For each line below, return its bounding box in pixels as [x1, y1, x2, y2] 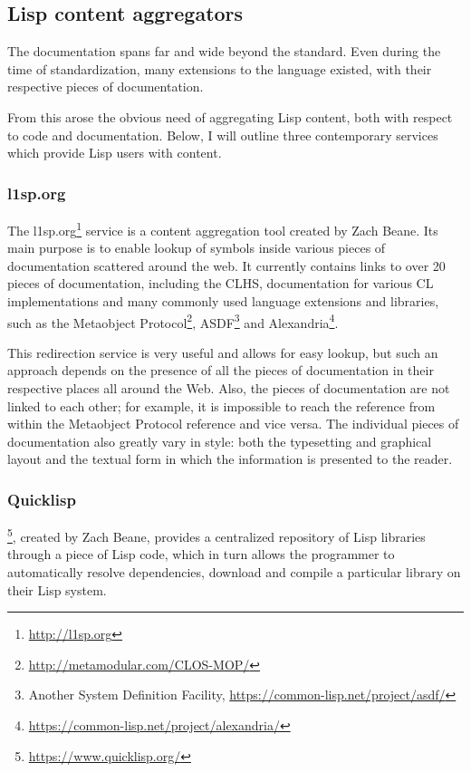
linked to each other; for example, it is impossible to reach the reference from [7, 396, 436, 415]
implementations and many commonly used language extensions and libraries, [7, 292, 439, 311]
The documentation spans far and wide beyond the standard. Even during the [7, 42, 441, 61]
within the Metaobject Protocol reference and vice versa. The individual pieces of [7, 414, 459, 433]
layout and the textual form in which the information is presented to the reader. [7, 449, 453, 468]
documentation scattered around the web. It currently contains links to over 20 [7, 256, 446, 275]
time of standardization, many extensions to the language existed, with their [7, 59, 432, 78]
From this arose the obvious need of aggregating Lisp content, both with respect [7, 107, 453, 126]
